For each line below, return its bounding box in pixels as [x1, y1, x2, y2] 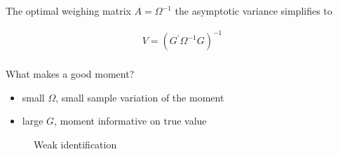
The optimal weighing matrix [6, 3, 131, 17]
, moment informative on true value [54, 113, 207, 128]
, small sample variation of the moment [55, 90, 224, 104]
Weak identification [34, 136, 117, 151]
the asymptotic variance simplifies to [175, 3, 332, 17]
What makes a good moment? [6, 66, 135, 81]
